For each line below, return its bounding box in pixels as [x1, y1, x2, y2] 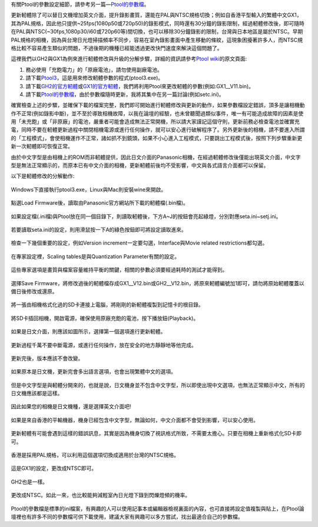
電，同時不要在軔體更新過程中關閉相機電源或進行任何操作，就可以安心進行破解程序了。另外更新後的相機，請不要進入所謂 [11, 126, 305, 134]
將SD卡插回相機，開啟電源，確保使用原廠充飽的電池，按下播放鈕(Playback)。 [11, 315, 199, 322]
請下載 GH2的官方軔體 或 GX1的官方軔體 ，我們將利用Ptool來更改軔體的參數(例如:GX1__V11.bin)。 [25, 82, 254, 89]
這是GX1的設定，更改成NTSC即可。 [11, 465, 97, 472]
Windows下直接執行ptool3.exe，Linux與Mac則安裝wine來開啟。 [11, 186, 167, 193]
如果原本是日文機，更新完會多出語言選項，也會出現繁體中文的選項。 [11, 368, 176, 375]
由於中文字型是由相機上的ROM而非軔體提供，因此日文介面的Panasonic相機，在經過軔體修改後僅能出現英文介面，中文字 [11, 154, 301, 161]
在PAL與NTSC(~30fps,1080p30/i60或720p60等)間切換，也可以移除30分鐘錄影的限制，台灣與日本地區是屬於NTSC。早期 [11, 28, 303, 35]
